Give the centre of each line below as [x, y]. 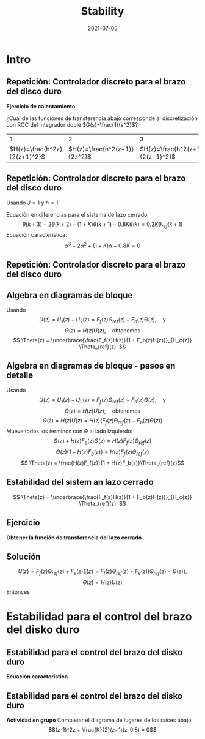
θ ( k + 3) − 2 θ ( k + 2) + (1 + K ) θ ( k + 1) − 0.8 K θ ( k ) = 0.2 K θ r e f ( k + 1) [103, 225]
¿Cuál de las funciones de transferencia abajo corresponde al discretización [102, 118]
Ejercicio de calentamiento [41, 106]
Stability [103, 11]
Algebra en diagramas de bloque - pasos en [91, 366]
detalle [20, 376]
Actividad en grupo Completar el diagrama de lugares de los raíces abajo [99, 720]
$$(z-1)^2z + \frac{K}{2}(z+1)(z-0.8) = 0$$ [103, 730]
